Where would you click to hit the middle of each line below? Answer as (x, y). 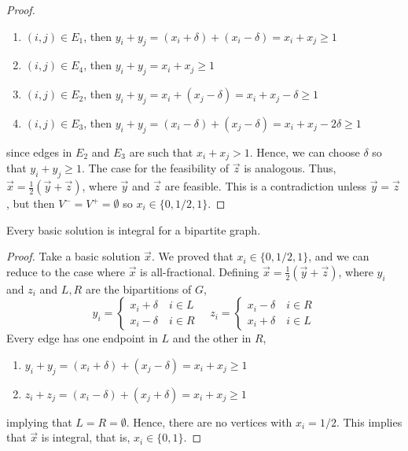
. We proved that (192, 256)
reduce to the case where (66, 271)
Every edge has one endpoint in (82, 338)
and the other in (212, 338)
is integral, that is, (86, 437)
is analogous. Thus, (290, 168)
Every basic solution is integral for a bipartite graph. (134, 229)
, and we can (339, 256)
